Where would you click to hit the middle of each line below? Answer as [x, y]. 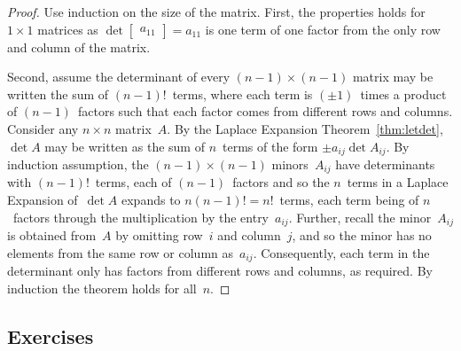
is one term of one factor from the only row [323, 29]
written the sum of [58, 94]
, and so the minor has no [362, 235]
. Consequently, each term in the [341, 252]
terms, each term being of [349, 200]
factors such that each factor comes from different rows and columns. [265, 111]
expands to [151, 200]
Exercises [51, 335]
